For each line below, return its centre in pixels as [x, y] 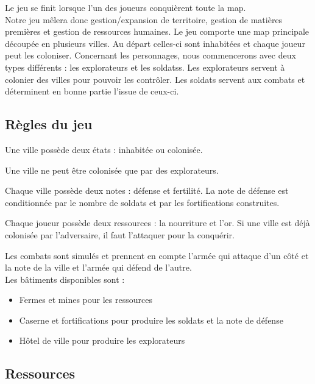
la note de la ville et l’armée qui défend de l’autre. [98, 267]
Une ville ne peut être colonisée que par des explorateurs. [112, 170]
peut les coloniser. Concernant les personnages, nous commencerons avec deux [150, 55]
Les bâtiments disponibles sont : [65, 279]
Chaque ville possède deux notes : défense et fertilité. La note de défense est [147, 190]
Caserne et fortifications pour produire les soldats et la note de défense [151, 320]
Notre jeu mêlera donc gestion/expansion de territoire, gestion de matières [144, 19]
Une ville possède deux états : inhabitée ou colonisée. [104, 149]
